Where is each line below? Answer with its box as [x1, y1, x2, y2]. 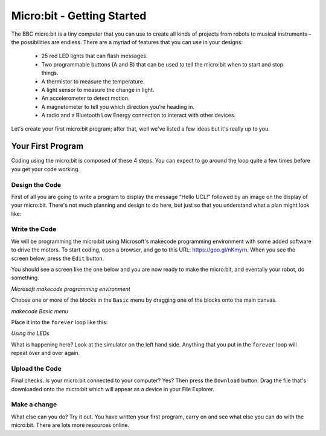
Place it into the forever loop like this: [11, 318, 108, 326]
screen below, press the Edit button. [11, 255, 104, 262]
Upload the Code [11, 364, 62, 373]
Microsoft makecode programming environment [11, 285, 131, 293]
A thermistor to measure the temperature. [41, 77, 145, 85]
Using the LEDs [11, 330, 50, 337]
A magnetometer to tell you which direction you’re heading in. [41, 103, 195, 110]
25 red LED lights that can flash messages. [41, 52, 148, 60]
